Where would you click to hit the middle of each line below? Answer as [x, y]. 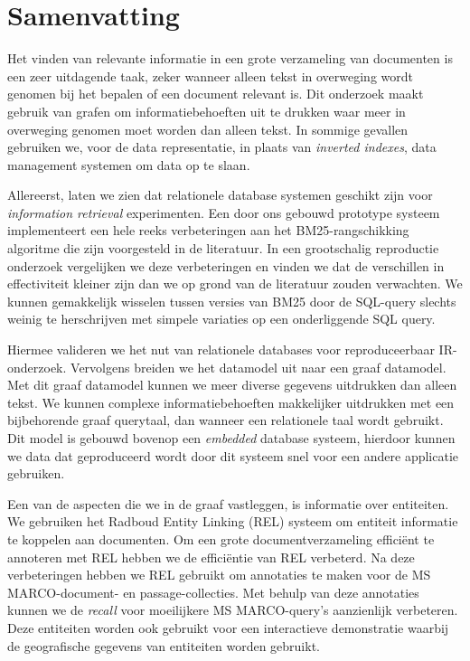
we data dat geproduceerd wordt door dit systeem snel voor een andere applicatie [233, 455]
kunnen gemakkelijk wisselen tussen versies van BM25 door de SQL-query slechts [232, 301]
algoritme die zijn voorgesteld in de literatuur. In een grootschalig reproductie [223, 248]
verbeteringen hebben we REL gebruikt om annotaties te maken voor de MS [219, 575]
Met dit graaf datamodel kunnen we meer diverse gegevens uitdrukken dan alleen [232, 385]
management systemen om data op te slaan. [129, 164]
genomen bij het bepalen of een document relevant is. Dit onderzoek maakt [216, 94]
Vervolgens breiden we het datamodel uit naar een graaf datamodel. [258, 367]
